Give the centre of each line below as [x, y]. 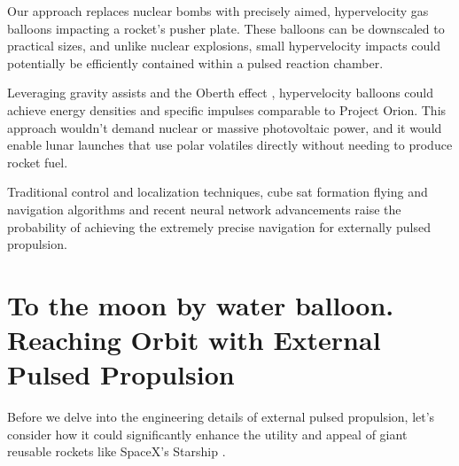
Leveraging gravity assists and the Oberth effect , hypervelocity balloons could [221, 93]
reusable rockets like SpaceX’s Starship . [117, 451]
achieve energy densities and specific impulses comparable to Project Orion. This [227, 109]
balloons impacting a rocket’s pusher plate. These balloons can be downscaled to [226, 28]
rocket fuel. [38, 162]
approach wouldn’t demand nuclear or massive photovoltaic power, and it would [225, 127]
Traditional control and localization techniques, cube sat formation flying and [218, 192]
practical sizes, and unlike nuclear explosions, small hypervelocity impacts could [224, 46]
